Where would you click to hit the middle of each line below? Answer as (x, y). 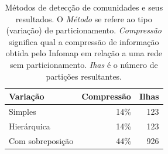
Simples (23, 111)
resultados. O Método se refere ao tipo (84, 18)
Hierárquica (30, 126)
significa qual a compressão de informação (84, 41)
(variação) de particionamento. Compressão (84, 30)
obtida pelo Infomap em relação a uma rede (84, 53)
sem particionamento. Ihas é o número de (84, 64)
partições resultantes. (84, 76)
